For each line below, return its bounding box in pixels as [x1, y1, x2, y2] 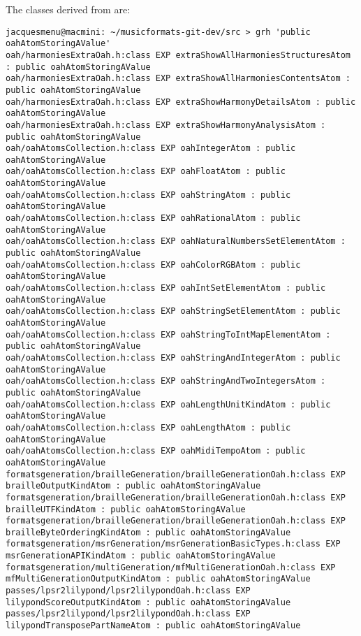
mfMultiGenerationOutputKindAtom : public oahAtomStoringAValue [6, 574, 311, 584]
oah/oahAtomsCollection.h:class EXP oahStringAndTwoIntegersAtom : [6, 376, 326, 386]
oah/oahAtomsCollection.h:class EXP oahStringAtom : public [6, 189, 291, 200]
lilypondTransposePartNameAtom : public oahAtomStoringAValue [6, 621, 301, 631]
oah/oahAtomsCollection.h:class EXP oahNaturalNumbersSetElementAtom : [6, 236, 346, 247]
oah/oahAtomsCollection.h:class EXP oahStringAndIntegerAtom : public [6, 352, 341, 363]
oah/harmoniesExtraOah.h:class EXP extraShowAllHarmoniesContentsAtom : [6, 73, 351, 84]
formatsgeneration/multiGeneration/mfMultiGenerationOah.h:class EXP [6, 562, 336, 572]
